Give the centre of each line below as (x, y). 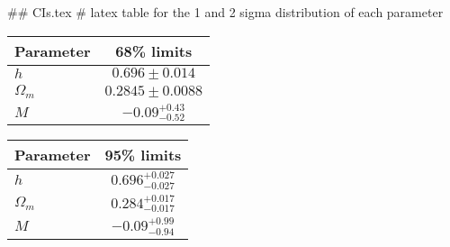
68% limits (154, 50)
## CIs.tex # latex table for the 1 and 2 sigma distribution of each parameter (225, 12)
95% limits (143, 155)
